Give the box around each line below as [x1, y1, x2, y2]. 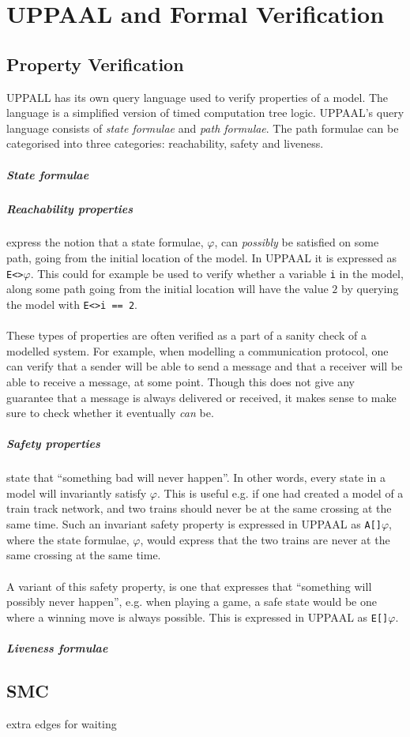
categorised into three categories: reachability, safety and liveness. [6, 135, 324, 152]
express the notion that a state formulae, [6, 234, 204, 250]
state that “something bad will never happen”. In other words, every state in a [6, 469, 386, 486]
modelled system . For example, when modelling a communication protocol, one [6, 342, 389, 359]
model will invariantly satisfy [6, 484, 147, 501]
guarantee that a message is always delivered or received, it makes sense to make [6, 389, 397, 405]
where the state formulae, [6, 531, 130, 547]
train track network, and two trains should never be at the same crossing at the [6, 500, 392, 517]
